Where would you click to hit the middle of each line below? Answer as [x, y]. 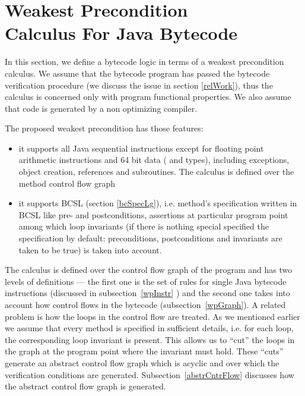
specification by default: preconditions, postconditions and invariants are [150, 238]
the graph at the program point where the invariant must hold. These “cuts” [144, 351]
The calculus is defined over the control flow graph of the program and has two [149, 270]
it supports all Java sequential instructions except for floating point [141, 148]
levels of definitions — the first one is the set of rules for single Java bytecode [146, 281]
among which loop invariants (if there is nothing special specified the [144, 226]
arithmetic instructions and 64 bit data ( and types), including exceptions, [154, 160]
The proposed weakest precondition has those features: [104, 128]
